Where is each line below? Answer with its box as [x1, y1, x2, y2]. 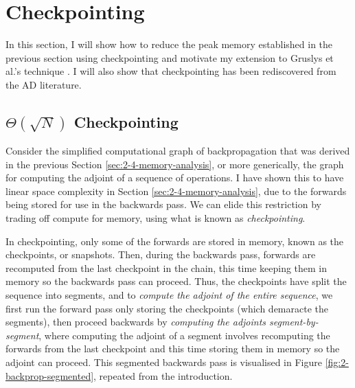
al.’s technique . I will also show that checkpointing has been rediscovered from [5, 64, 336, 78]
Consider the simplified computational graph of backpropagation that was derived [5, 144, 350, 158]
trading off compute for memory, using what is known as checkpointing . [5, 211, 306, 225]
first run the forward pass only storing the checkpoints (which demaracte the [5, 301, 329, 315]
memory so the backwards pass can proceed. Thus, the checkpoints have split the [5, 274, 347, 288]
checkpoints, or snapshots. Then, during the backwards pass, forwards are [5, 247, 316, 262]
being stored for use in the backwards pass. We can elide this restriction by [5, 197, 321, 212]
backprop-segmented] [5, 368, 94, 383]
